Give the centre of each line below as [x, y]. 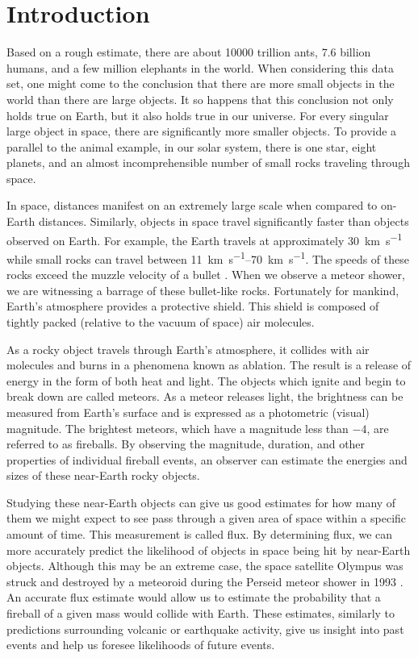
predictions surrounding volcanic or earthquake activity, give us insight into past [205, 629]
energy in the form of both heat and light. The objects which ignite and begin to [206, 380]
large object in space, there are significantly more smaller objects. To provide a [202, 131]
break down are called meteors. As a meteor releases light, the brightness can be [205, 396]
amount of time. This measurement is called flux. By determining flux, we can [200, 534]
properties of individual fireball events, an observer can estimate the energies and [207, 459]
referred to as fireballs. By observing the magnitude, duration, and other [186, 444]
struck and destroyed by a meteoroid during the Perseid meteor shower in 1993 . [205, 581]
